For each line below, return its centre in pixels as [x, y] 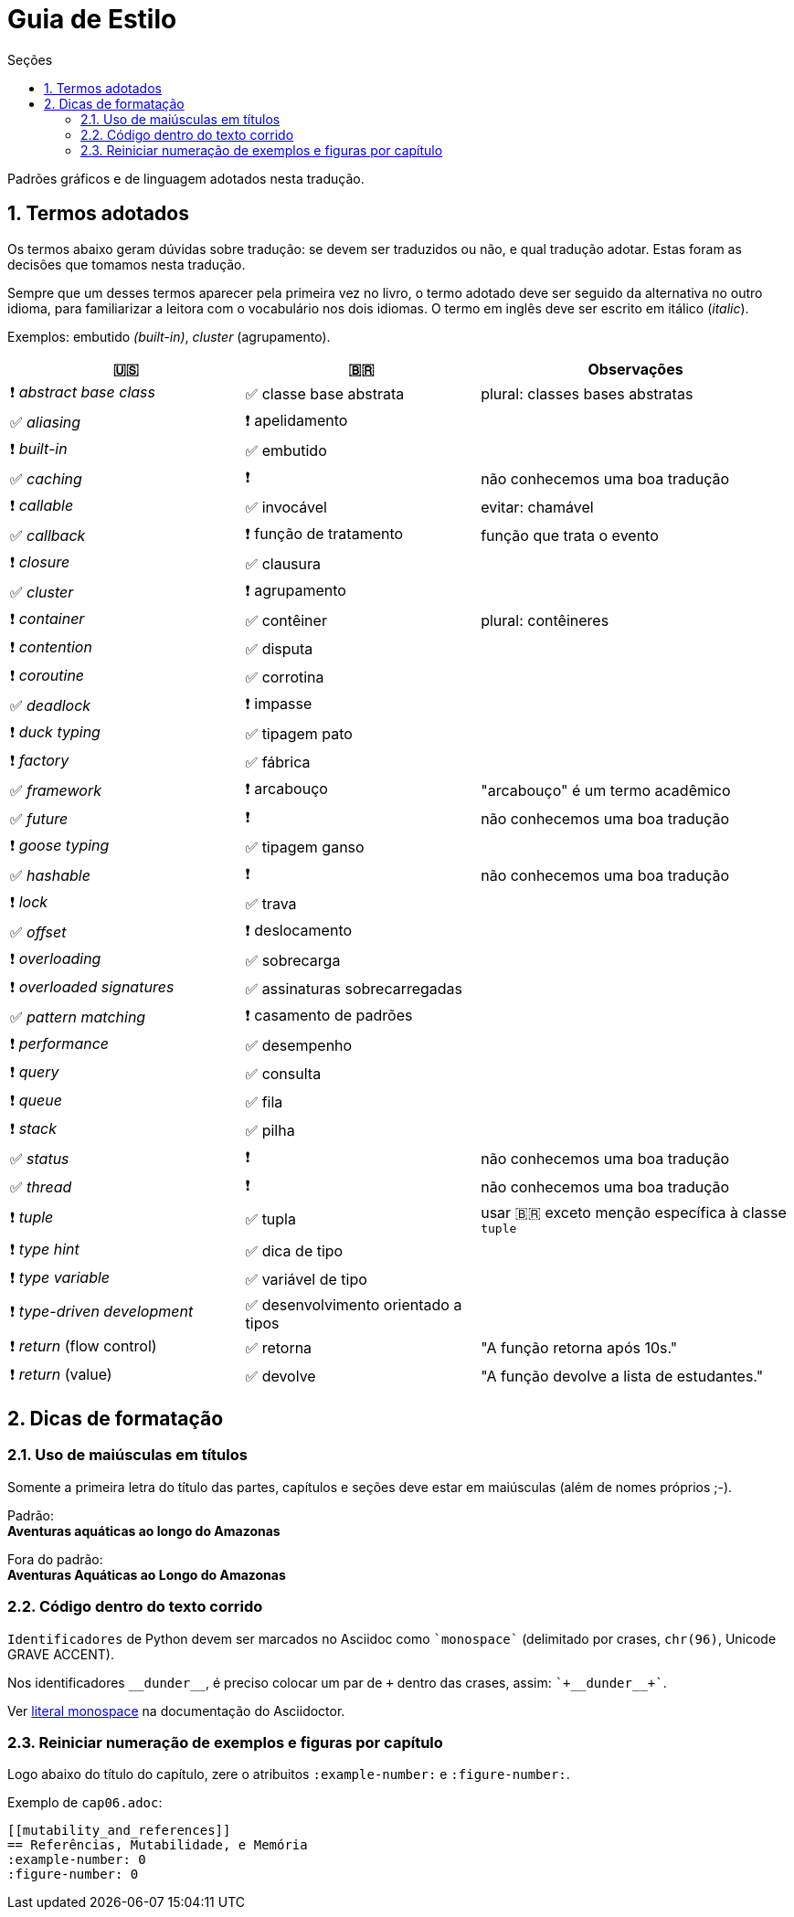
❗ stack [33, 1128]
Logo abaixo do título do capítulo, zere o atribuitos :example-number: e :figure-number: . [289, 1774]
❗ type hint [45, 1249]
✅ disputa [279, 649]
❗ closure [40, 561]
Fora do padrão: [55, 1559]
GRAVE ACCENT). [61, 1654]
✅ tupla [270, 1219]
